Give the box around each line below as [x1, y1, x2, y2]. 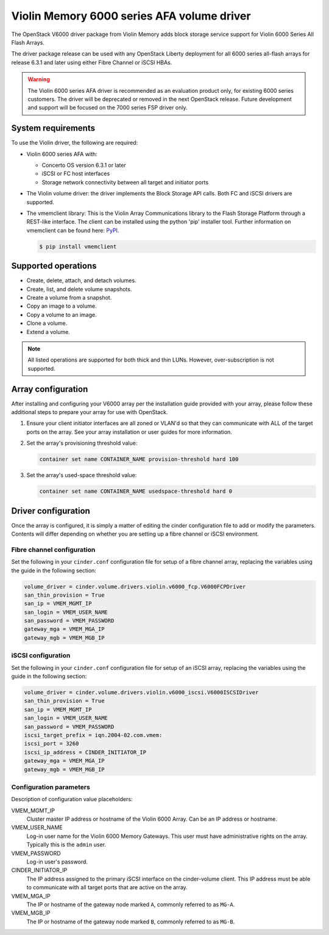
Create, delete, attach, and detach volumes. [26, 277, 136, 284]
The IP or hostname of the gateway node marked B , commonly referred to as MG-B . [26, 918, 235, 925]
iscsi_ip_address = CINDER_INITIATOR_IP [24, 749, 146, 755]
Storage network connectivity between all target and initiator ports [41, 178, 209, 186]
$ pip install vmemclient [39, 243, 117, 250]
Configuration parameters [11, 782, 91, 791]
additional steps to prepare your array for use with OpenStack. [11, 409, 168, 415]
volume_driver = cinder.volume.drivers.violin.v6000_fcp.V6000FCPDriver [24, 583, 246, 590]
